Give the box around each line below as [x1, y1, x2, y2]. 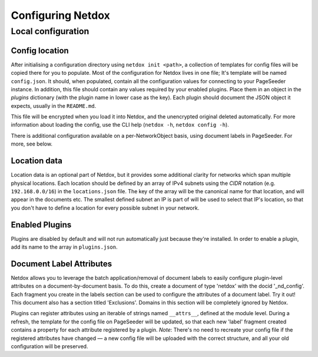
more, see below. [11, 140, 53, 147]
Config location [11, 45, 69, 55]
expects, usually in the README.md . [11, 102, 97, 109]
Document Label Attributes [11, 259, 112, 269]
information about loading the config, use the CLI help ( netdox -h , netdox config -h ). [11, 121, 229, 128]
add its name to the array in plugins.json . [11, 243, 118, 250]
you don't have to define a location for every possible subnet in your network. [11, 204, 200, 211]
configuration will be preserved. [11, 343, 88, 350]
